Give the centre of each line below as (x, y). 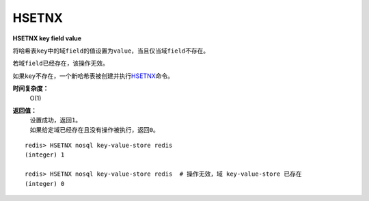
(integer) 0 (45, 184)
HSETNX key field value (47, 38)
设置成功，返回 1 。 (56, 120)
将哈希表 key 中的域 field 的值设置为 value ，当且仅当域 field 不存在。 (111, 51)
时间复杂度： (31, 88)
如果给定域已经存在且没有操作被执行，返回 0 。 (95, 129)
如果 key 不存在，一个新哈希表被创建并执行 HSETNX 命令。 (93, 76)
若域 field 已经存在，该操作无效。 (61, 63)
